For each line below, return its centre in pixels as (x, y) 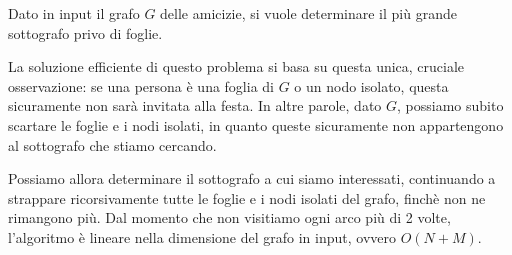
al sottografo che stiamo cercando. (112, 144)
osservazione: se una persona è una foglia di (141, 85)
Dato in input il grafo (74, 13)
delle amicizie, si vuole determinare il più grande (308, 13)
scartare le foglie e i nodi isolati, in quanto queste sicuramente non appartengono (256, 124)
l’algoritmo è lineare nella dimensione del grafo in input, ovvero (202, 236)
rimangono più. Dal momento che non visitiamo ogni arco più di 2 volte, (229, 217)
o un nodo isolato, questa (371, 85)
